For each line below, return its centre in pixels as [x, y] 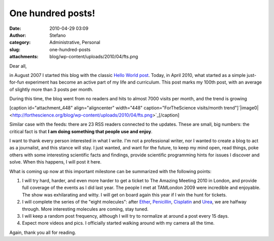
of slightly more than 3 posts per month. [51, 89]
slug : [15, 49]
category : [20, 43]
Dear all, [18, 66]
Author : [18, 35]
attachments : [24, 57]
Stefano [58, 35]
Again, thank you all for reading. [43, 232]
